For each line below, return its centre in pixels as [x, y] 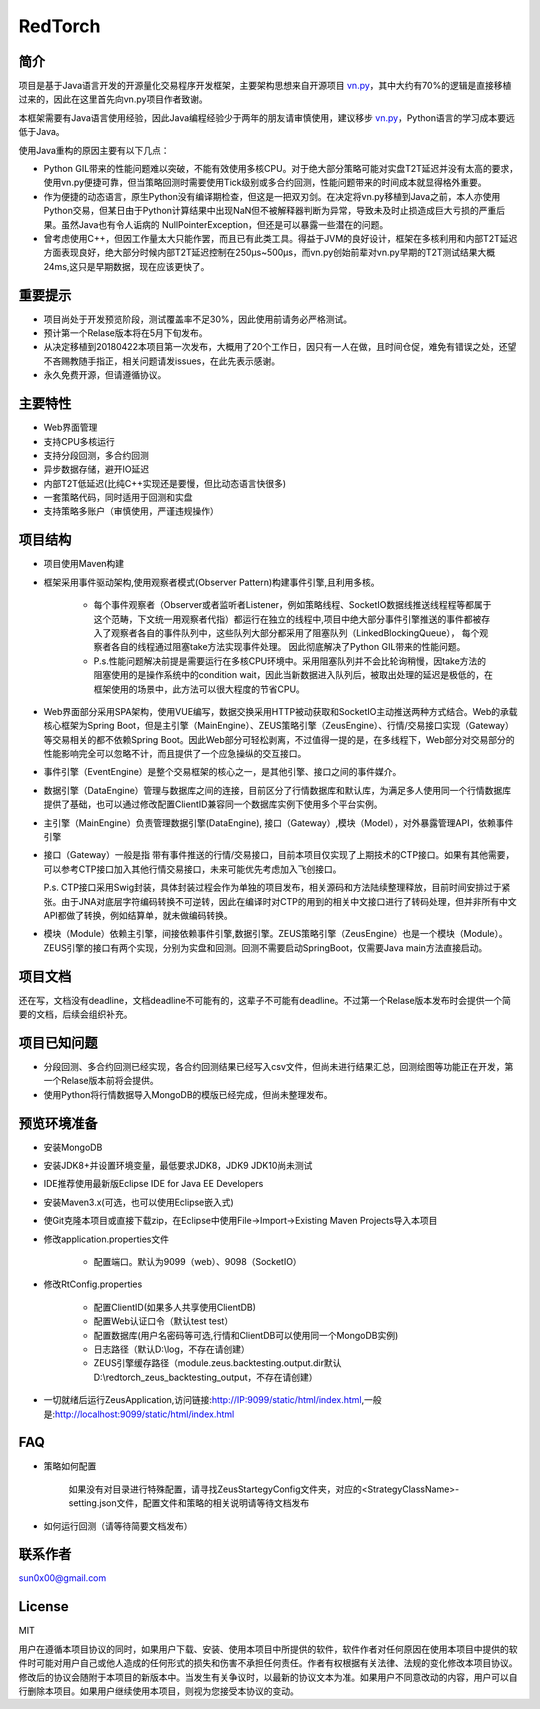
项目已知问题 [58, 1042]
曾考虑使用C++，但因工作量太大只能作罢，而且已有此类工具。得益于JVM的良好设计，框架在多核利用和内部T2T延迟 [280, 238]
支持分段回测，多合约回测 [96, 455]
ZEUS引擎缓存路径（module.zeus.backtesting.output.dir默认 [217, 1363]
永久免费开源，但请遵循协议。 [105, 375]
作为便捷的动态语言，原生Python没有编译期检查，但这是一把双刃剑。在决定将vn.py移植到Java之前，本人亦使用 [272, 196]
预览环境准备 [58, 1123]
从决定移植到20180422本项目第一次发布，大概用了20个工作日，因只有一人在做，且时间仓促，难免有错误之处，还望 [280, 347]
